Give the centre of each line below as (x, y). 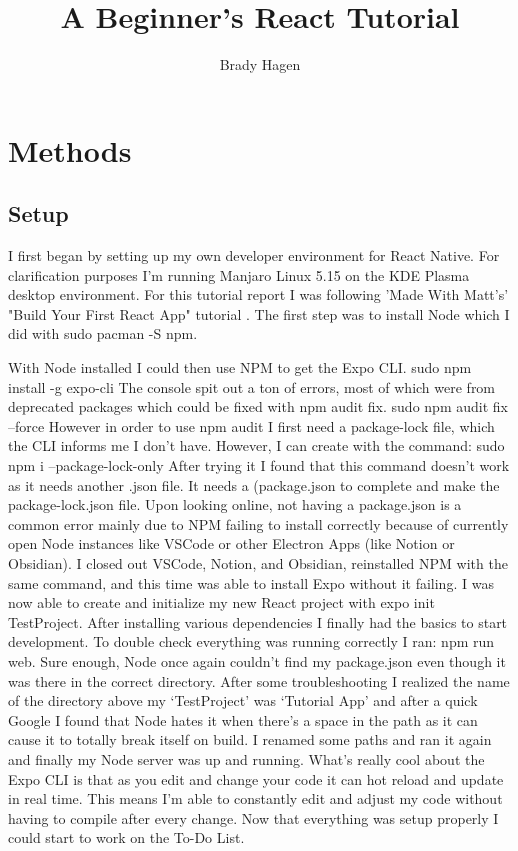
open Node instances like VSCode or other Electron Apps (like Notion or (231, 543)
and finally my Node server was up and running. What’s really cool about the (246, 758)
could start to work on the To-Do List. (126, 837)
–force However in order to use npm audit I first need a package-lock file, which (251, 425)
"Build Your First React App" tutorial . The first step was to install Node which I (259, 313)
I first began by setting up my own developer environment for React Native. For (254, 255)
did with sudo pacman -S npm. (103, 333)
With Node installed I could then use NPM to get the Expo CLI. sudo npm (240, 367)
